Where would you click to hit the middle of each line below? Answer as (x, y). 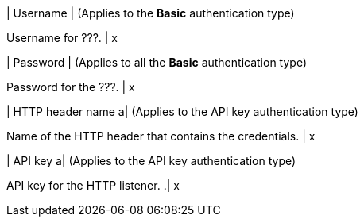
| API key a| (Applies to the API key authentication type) (151, 161)
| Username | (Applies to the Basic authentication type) (151, 13)
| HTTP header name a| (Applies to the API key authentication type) (182, 111)
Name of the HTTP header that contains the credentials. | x (161, 136)
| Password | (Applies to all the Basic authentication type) (157, 62)
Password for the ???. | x (71, 87)
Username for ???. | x (62, 38)
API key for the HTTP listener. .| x (93, 185)
